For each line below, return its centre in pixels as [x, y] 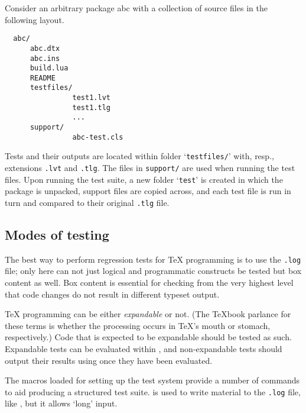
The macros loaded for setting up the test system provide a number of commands [152, 380]
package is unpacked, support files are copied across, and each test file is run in [148, 191]
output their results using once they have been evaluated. [109, 360]
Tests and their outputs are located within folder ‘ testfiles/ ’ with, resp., [139, 156]
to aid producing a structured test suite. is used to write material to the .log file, [153, 391]
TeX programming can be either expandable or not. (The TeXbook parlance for [148, 314]
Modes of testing [57, 235]
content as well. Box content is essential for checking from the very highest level [149, 283]
